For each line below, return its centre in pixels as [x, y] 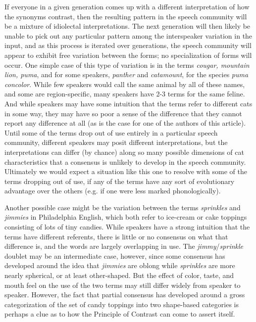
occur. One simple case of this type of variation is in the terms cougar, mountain [127, 65]
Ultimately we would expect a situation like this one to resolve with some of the [126, 171]
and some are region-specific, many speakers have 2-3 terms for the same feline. [125, 94]
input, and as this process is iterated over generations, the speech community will [128, 45]
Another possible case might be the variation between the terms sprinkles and [123, 207]
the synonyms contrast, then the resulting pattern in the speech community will [126, 16]
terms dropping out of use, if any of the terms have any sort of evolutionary [120, 181]
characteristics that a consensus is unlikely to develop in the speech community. [125, 161]
